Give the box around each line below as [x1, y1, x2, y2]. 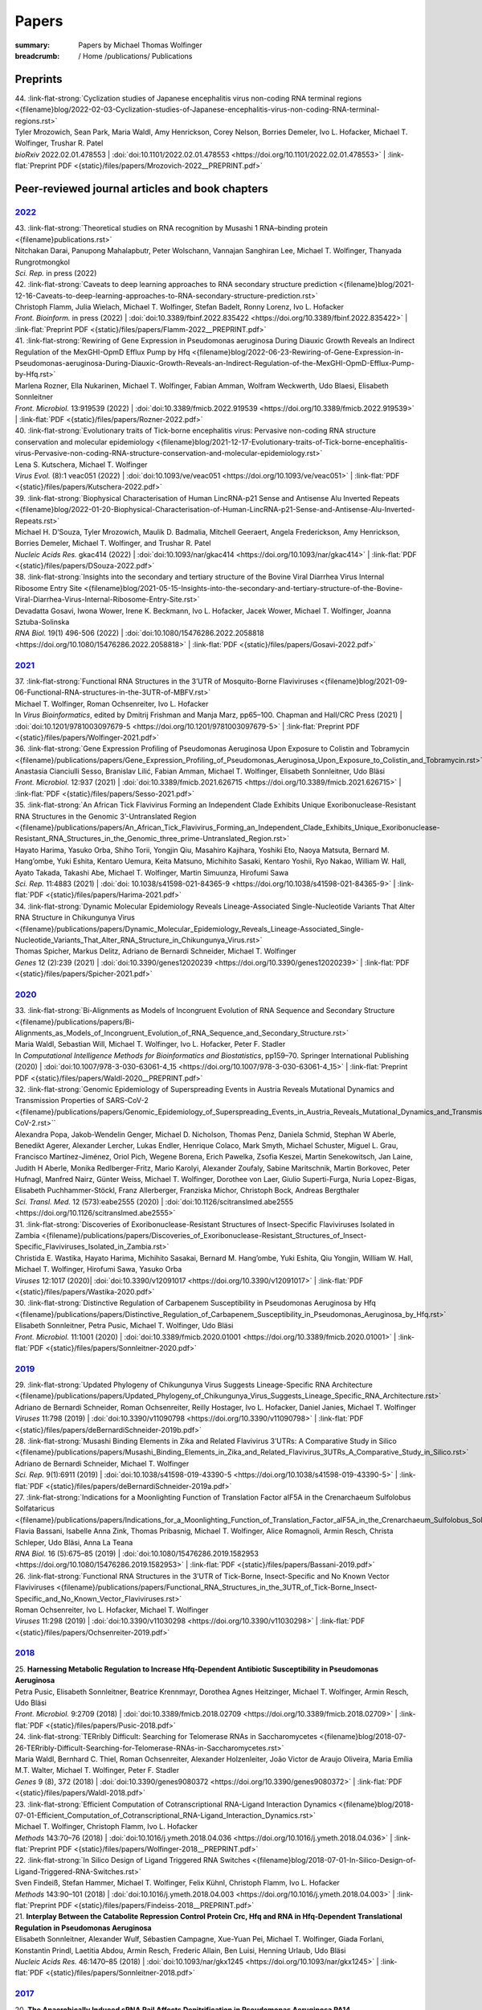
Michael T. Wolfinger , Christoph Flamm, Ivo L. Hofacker [14, 1822, 198, 1832]
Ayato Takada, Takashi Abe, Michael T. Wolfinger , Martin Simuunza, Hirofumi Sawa [14, 868, 289, 877]
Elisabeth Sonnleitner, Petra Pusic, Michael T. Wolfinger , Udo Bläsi [14, 1321, 234, 1331]
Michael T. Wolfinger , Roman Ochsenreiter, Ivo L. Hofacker [14, 699, 209, 708]
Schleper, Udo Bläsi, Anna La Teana [14, 1537, 133, 1547]
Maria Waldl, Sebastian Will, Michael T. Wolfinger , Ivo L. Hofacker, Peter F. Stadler [14, 1040, 286, 1049]
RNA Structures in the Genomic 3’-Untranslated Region [14, 811, 197, 821]
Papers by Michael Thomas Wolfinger [78, 40, 202, 50]
